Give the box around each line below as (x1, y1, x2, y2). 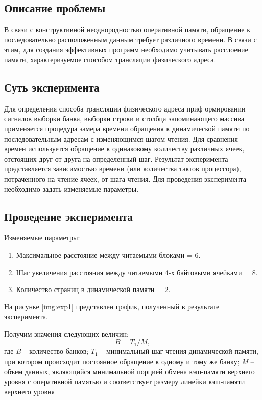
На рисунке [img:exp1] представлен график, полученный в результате (4, 301, 220, 312)
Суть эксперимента (4, 79, 100, 95)
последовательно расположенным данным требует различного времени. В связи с (4, 34, 257, 45)
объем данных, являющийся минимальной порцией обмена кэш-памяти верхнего (4, 366, 255, 376)
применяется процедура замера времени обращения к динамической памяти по (4, 123, 250, 134)
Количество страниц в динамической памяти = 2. (16, 284, 171, 295)
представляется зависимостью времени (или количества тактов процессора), (4, 163, 241, 174)
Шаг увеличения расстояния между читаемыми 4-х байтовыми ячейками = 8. (16, 266, 258, 277)
